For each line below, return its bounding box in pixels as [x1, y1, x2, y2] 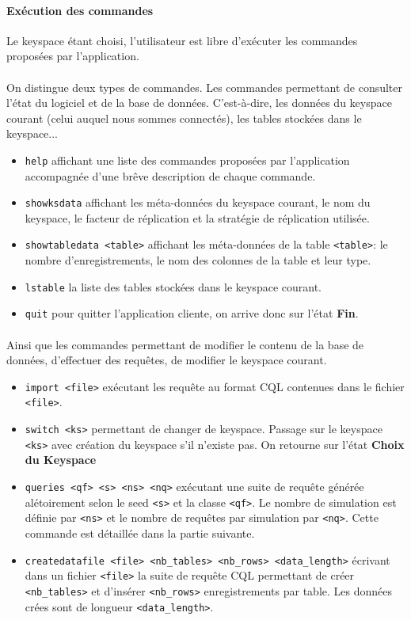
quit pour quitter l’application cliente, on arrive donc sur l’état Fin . [25, 305, 359, 321]
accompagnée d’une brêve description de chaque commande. [25, 167, 316, 184]
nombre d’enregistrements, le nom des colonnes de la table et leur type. [25, 252, 371, 268]
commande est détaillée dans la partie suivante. [25, 524, 255, 541]
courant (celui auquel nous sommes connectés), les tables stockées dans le [6, 109, 362, 126]
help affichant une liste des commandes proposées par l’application [25, 151, 350, 168]
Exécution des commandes [6, 2, 154, 18]
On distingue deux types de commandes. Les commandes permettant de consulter [6, 78, 403, 95]
